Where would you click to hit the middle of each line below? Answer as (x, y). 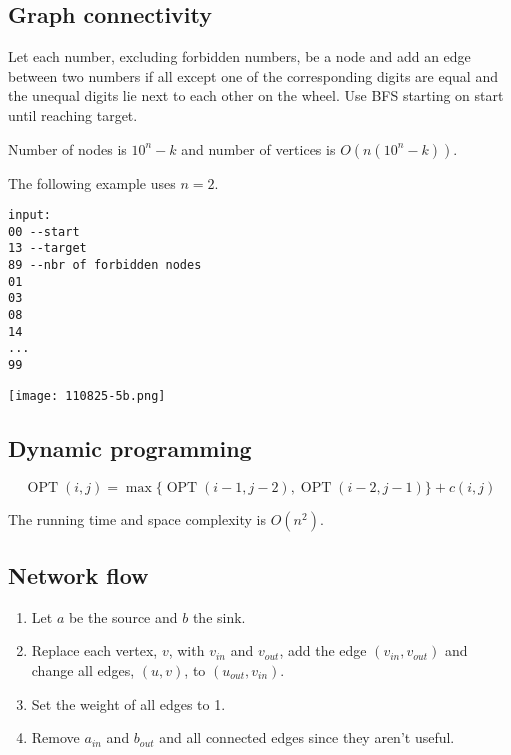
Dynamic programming (130, 447)
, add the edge (323, 650)
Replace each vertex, (94, 650)
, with (186, 650)
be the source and (123, 616)
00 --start (44, 231)
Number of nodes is (67, 148)
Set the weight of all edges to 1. (128, 703)
